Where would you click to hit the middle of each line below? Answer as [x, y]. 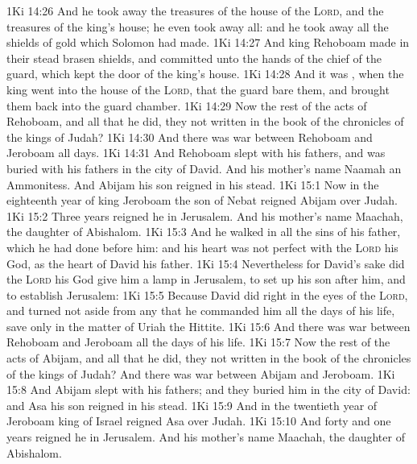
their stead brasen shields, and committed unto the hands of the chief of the [194, 58]
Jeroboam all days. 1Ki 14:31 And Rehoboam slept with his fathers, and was [196, 153]
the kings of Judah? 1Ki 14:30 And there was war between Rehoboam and [190, 137]
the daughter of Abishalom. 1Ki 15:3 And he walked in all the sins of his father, [204, 232]
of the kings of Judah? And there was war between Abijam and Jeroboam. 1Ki [201, 373]
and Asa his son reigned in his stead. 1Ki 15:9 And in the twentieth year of [192, 405]
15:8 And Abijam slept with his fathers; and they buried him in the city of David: [208, 389]
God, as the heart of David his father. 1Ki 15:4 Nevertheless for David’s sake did [206, 263]
